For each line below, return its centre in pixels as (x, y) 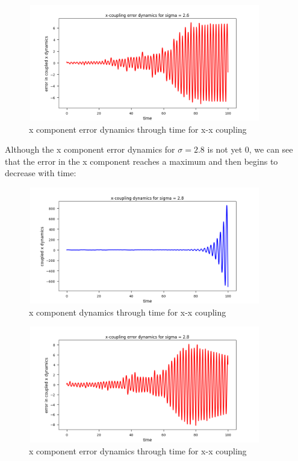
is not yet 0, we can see (250, 149)
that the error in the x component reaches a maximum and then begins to (141, 161)
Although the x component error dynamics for (90, 149)
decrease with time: (41, 173)
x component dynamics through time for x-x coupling (128, 312)
